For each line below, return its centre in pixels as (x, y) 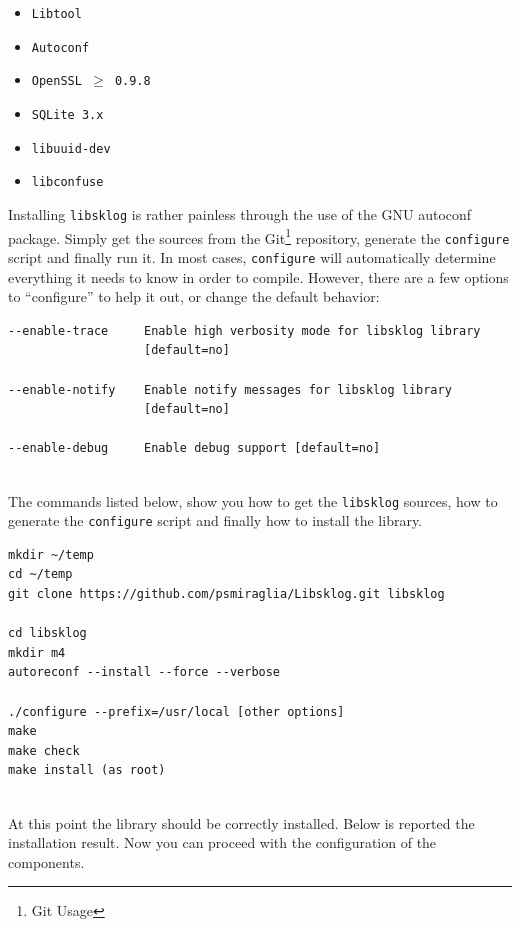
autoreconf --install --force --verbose (144, 672)
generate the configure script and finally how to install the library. (215, 520)
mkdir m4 (37, 652)
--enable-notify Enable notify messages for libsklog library (230, 389)
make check (44, 750)
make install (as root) (87, 770)
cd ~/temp (40, 574)
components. (46, 861)
